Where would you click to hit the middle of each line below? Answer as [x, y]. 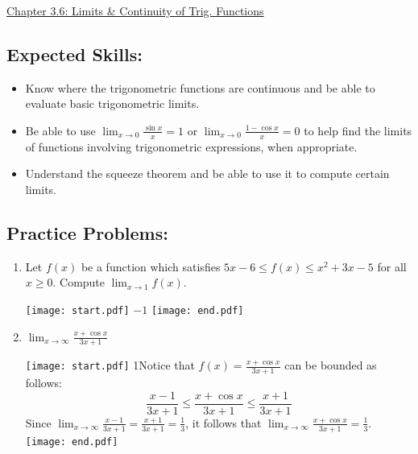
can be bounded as [331, 365]
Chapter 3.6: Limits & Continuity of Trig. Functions [135, 10]
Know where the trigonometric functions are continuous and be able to [200, 87]
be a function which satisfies [151, 266]
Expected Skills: [74, 54]
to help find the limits [358, 130]
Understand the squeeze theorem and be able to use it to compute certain [207, 173]
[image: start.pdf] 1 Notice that [110, 365]
